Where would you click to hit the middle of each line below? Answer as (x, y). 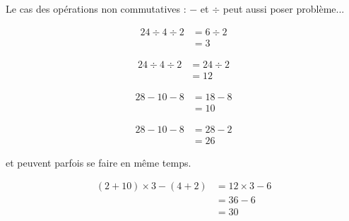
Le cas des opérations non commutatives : (96, 8)
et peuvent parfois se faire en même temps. (99, 162)
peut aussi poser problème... (284, 8)
